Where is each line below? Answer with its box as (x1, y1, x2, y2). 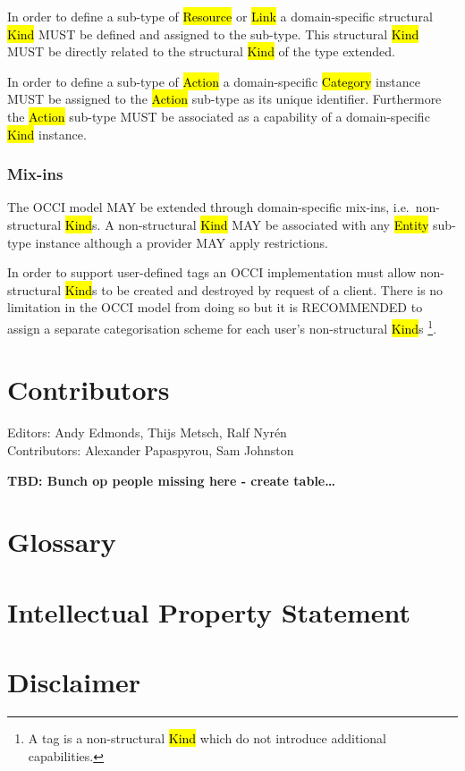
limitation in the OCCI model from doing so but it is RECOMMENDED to (7, 298, 423, 317)
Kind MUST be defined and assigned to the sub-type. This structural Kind (7, 24, 419, 43)
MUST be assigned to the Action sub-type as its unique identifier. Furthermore (7, 89, 442, 108)
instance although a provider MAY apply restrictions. (35, 233, 328, 251)
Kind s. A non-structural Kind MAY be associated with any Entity (64, 215, 429, 233)
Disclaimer (7, 664, 141, 700)
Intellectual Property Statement (7, 593, 411, 630)
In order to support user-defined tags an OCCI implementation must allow (7, 263, 417, 282)
